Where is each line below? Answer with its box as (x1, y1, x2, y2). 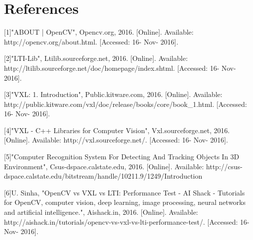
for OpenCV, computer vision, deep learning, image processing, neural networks (4, 197, 246, 207)
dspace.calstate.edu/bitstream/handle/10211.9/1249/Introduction (4, 171, 203, 181)
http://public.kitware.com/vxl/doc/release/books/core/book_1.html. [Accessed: (4, 98, 247, 109)
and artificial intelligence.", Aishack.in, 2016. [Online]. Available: (4, 207, 198, 217)
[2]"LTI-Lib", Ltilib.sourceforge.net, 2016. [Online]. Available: (4, 53, 188, 63)
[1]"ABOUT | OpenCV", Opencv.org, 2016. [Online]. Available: (4, 27, 194, 37)
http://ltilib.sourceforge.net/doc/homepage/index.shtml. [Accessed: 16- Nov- (4, 62, 236, 73)
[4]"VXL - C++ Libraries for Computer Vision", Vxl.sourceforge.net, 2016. (4, 125, 230, 135)
